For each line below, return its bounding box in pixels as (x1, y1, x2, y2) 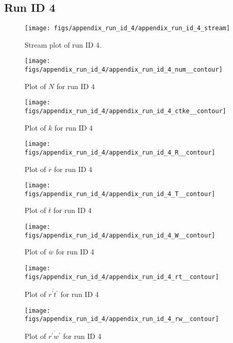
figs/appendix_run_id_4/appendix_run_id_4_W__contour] (25, 231, 216, 239)
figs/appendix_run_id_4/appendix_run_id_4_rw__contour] (25, 315, 219, 323)
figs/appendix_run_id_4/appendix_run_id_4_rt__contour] (25, 273, 219, 281)
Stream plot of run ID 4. (25, 39, 102, 50)
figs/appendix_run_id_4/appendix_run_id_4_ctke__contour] (25, 108, 226, 115)
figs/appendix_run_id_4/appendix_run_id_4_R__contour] (25, 148, 216, 156)
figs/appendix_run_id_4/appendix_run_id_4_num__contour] (25, 66, 223, 74)
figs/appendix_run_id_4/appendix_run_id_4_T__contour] (25, 190, 216, 198)
